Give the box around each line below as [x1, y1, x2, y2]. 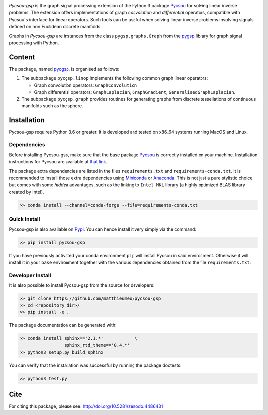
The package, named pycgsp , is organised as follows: [9, 66, 120, 72]
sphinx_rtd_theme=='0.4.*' [64, 342, 130, 348]
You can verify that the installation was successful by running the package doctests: [9, 362, 182, 368]
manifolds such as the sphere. [21, 103, 83, 109]
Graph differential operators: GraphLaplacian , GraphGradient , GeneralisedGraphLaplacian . [34, 89, 236, 95]
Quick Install [9, 216, 40, 223]
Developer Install [9, 272, 51, 279]
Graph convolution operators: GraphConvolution [34, 82, 137, 88]
